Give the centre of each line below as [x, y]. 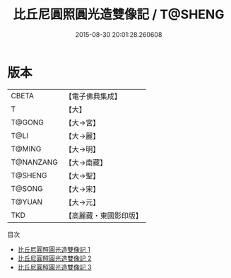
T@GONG [27, 122]
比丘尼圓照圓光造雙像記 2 [54, 258]
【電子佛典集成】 [93, 96]
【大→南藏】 [86, 162]
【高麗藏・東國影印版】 [104, 215]
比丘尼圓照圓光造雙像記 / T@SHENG [119, 15]
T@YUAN [27, 202]
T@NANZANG [35, 162]
